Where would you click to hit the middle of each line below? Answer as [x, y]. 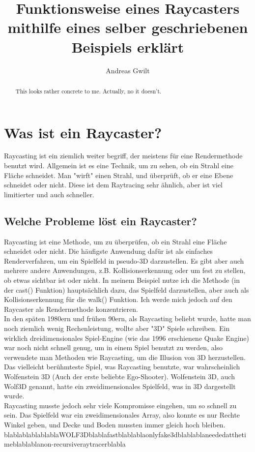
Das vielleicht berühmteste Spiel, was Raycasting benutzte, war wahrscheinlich [122, 367]
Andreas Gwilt [128, 70]
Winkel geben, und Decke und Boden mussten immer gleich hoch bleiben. [115, 424]
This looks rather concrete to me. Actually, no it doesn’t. [88, 91]
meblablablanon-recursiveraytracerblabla [65, 444]
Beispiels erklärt [128, 46]
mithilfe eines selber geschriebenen [128, 27]
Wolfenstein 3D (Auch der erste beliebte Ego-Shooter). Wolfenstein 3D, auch [119, 376]
